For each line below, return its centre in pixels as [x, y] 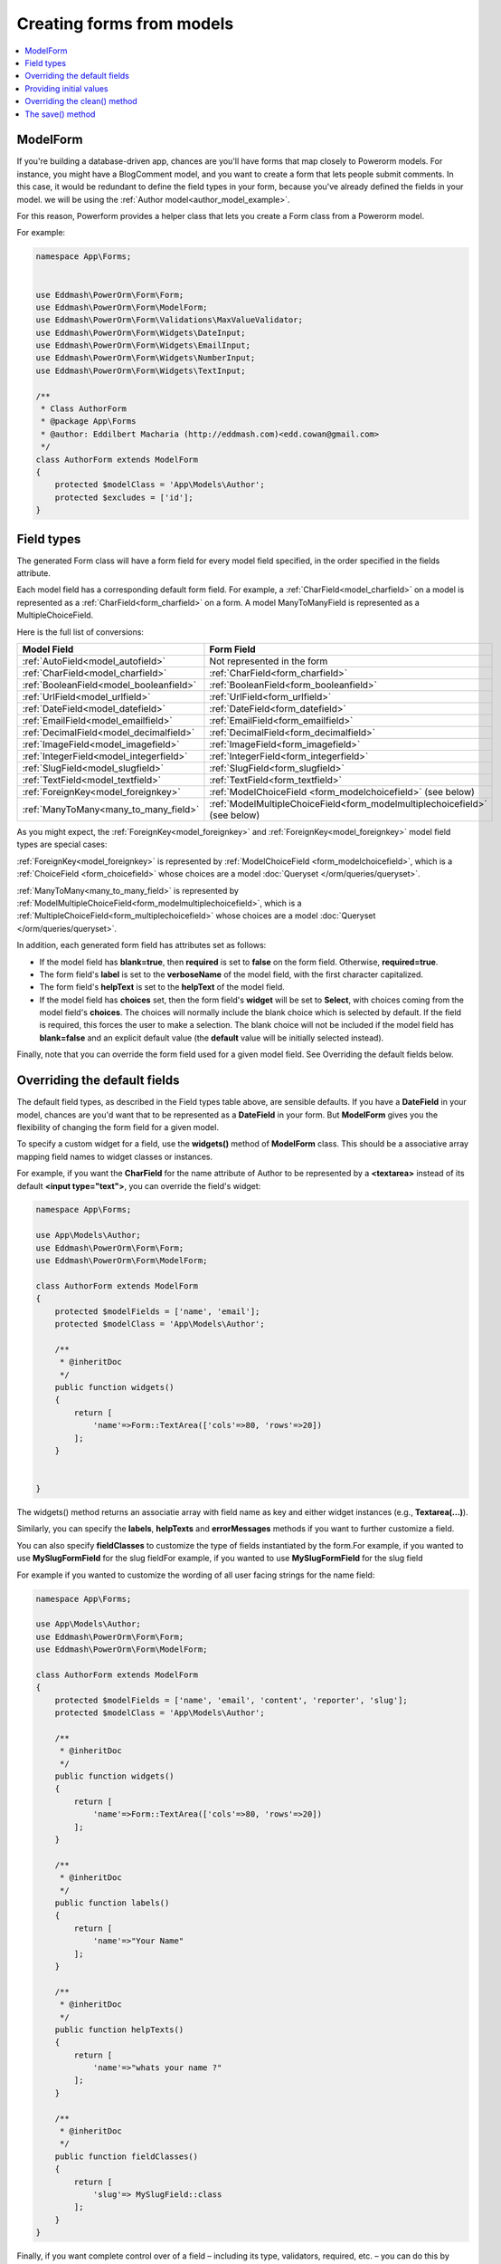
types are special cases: [62, 844]
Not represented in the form [269, 661]
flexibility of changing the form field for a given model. [118, 1127]
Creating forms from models [125, 24]
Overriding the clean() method [81, 101]
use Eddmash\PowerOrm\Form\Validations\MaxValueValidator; [169, 320]
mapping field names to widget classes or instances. [114, 1156]
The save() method [60, 114]
